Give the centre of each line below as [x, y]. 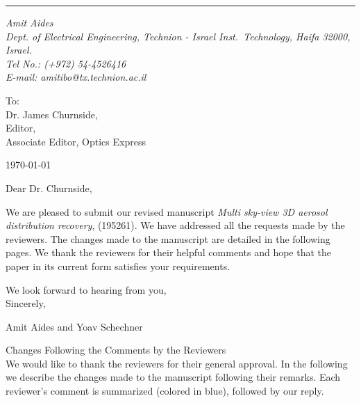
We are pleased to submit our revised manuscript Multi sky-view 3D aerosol [167, 211]
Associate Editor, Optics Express [76, 141]
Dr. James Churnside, [52, 114]
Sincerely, [26, 303]
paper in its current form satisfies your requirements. [118, 266]
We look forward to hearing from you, [86, 289]
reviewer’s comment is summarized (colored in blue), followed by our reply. [165, 391]
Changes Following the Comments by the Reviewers [116, 350]
